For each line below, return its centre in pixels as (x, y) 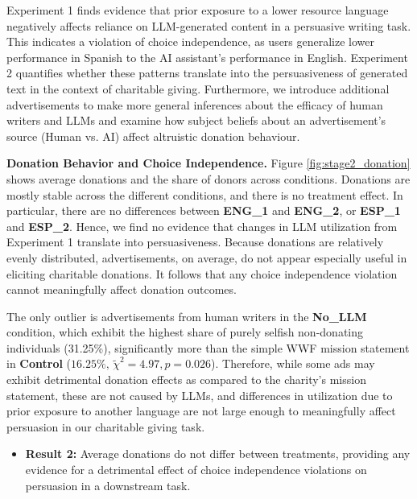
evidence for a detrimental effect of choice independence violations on (196, 470)
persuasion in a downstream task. (108, 485)
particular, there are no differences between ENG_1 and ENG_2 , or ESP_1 (204, 210)
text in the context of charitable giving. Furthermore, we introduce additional (198, 88)
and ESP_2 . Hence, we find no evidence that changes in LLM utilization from (202, 226)
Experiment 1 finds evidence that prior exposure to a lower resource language (198, 10)
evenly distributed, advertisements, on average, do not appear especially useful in (207, 257)
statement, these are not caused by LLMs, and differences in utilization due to (200, 395)
